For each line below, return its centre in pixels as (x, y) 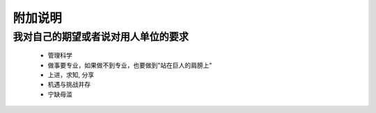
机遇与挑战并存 (69, 85)
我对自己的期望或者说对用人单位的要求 (101, 37)
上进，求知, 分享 (71, 75)
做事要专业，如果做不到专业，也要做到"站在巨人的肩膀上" (130, 65)
